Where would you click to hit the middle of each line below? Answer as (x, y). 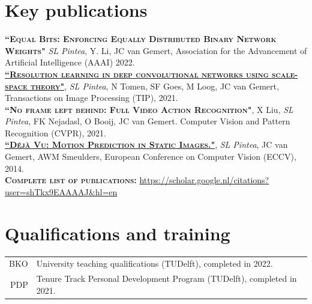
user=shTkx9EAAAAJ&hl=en (61, 191)
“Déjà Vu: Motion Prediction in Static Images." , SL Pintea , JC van (146, 144)
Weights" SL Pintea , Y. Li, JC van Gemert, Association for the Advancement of (156, 50)
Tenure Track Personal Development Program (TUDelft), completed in (166, 278)
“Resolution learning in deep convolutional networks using (137, 74)
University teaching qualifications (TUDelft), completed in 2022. (154, 263)
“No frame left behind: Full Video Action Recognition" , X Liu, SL (149, 109)
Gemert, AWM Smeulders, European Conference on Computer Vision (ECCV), (151, 157)
